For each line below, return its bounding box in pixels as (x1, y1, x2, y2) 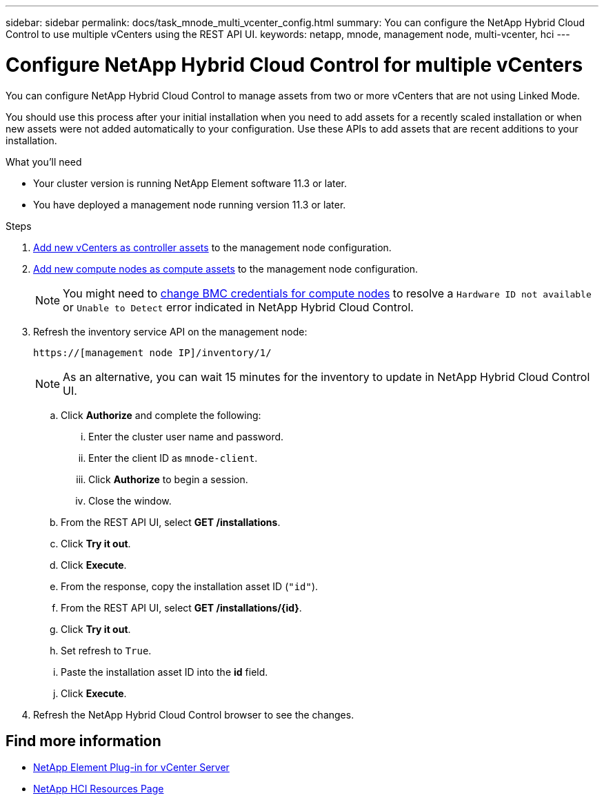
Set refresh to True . (61, 644, 152, 656)
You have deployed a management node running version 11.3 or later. (33, 198, 346, 211)
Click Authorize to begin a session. (88, 473, 248, 485)
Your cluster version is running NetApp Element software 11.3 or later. (33, 177, 348, 189)
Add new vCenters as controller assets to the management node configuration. (33, 241, 392, 253)
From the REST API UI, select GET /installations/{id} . (61, 601, 302, 614)
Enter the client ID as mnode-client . (88, 451, 258, 464)
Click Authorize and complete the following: (61, 409, 261, 421)
